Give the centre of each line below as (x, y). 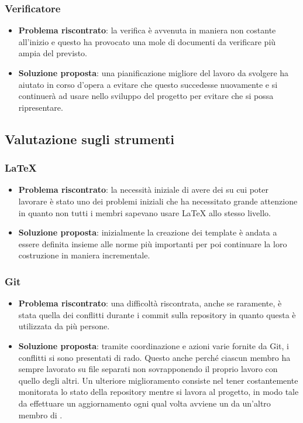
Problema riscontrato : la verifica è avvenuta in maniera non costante (147, 30)
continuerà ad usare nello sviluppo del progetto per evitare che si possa (146, 96)
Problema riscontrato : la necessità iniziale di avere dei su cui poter (144, 190)
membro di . (40, 415)
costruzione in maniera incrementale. (84, 255)
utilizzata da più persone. (64, 326)
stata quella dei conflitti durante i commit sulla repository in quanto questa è (157, 314)
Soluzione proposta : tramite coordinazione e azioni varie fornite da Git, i (154, 345)
